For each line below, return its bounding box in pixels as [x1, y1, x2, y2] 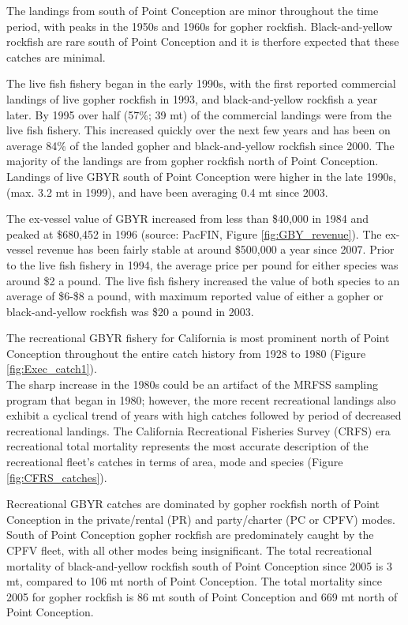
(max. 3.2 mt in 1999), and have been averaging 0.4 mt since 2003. [6, 183, 328, 200]
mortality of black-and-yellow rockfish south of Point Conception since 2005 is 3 [6, 557, 393, 574]
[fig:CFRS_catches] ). [6, 469, 107, 485]
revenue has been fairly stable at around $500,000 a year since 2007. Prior [37, 241, 395, 258]
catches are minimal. [6, 48, 106, 65]
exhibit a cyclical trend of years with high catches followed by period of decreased [6, 407, 402, 424]
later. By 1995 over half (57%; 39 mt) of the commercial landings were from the [6, 106, 392, 122]
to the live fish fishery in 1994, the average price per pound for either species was [6, 256, 399, 273]
